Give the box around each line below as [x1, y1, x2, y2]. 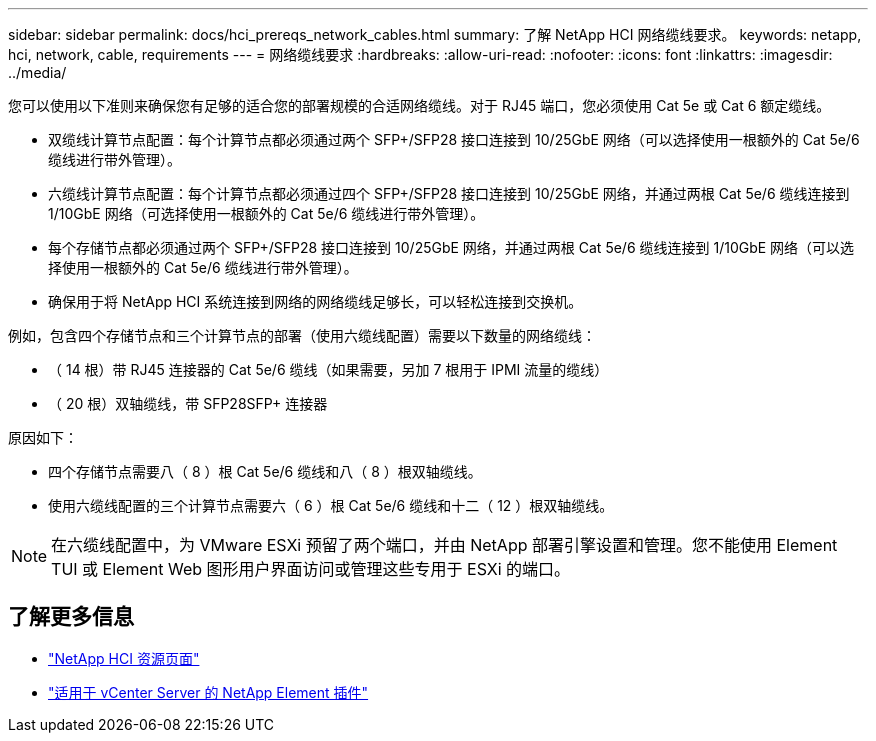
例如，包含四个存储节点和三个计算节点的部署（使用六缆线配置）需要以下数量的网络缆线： [8, 327, 596, 344]
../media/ [8, 64, 67, 81]
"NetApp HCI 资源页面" [48, 649, 200, 667]
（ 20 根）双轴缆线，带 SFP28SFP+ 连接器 [48, 395, 328, 412]
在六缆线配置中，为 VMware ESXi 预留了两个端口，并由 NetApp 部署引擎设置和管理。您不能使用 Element [51, 535, 838, 555]
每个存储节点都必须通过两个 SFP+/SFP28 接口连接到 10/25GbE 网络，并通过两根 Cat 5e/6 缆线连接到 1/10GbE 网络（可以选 [48, 239, 855, 256]
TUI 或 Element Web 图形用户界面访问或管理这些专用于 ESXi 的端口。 [51, 559, 571, 579]
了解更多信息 [8, 604, 134, 630]
